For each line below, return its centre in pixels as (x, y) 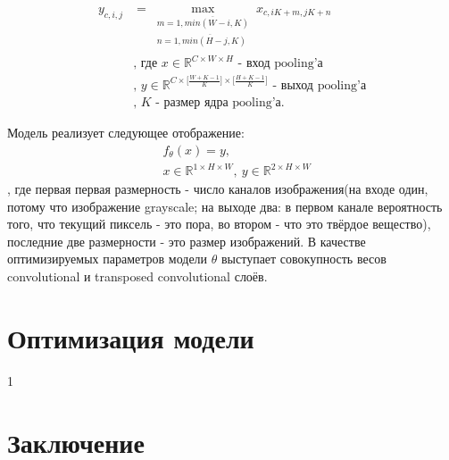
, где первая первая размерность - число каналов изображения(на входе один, (218, 189)
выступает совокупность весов (303, 259)
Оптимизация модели (131, 337)
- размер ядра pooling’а (218, 102)
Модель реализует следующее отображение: (126, 132)
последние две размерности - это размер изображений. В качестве (187, 241)
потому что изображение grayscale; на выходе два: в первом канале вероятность (225, 206)
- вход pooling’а (280, 64)
